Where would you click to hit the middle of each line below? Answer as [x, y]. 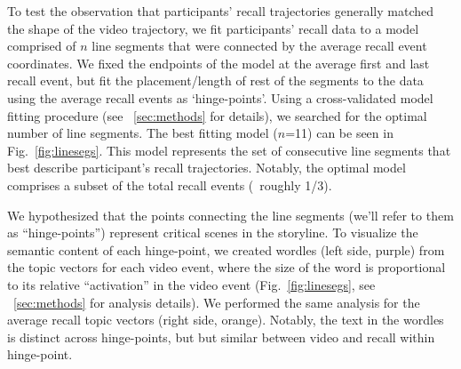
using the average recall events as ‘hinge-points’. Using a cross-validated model [220, 97]
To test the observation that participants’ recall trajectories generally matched [221, 11]
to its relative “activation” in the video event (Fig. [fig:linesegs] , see [191, 284]
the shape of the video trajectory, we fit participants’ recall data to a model [213, 28]
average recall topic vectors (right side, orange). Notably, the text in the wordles [226, 320]
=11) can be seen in [339, 133]
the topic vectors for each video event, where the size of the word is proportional [227, 267]
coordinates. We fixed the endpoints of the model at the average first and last [219, 63]
